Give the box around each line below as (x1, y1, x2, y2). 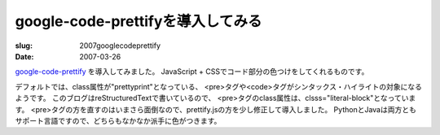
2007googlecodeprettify (79, 41, 161, 50)
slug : (15, 41, 33, 50)
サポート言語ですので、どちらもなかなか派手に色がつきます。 (15, 115, 222, 125)
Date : (15, 51, 34, 61)
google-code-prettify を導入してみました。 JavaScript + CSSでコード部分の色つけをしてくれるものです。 (15, 67, 369, 76)
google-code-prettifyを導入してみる (15, 12, 262, 30)
